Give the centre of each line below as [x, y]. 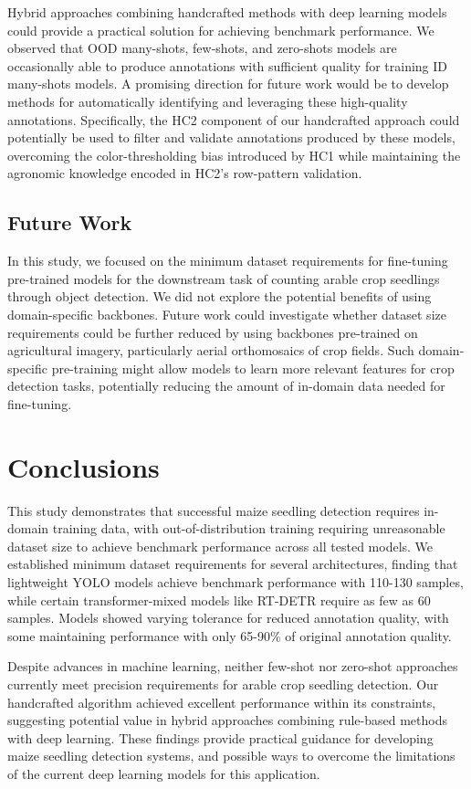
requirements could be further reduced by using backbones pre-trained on [213, 332]
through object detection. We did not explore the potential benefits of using [220, 296]
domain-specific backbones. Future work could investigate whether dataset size [227, 314]
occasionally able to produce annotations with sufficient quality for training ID [228, 65]
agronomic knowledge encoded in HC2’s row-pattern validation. [185, 173]
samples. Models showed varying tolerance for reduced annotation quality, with [228, 618]
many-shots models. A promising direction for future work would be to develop [228, 84]
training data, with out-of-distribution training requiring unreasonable [249, 528]
